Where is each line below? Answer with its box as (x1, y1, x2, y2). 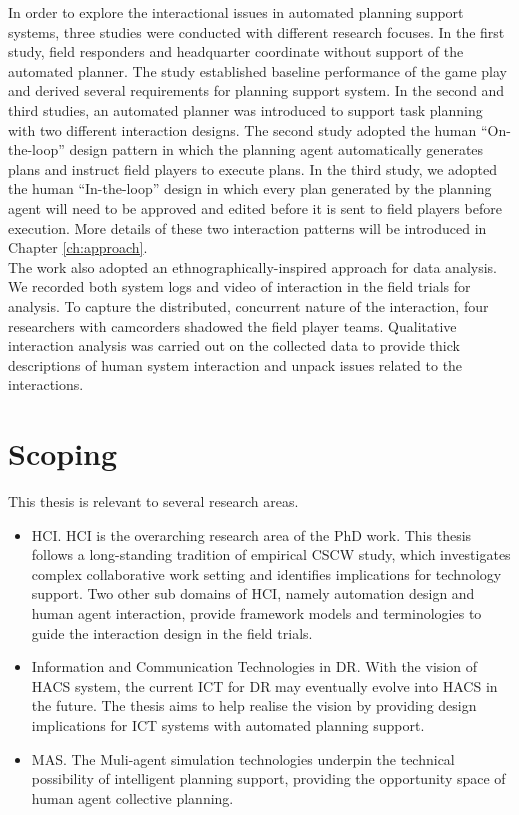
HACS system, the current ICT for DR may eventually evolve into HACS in (31, 675, 498, 696)
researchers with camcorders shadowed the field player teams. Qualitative (8, 315, 457, 336)
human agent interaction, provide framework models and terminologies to (31, 602, 482, 623)
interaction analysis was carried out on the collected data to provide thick (8, 335, 460, 356)
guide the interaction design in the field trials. (31, 622, 313, 643)
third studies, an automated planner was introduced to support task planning (8, 99, 483, 120)
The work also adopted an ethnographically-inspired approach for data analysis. (8, 256, 498, 277)
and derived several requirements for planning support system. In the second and (8, 80, 505, 101)
